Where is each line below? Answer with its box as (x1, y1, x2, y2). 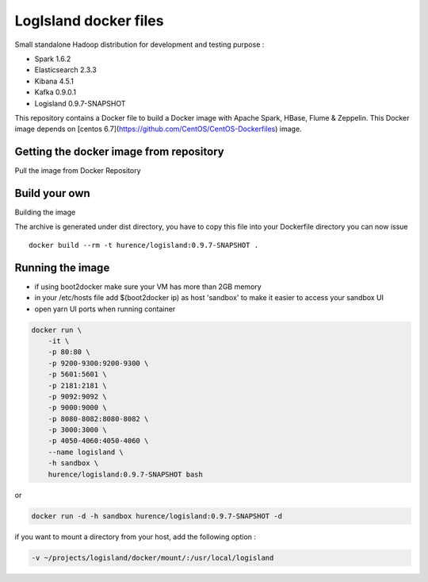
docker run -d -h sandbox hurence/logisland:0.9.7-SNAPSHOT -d (31, 511, 283, 520)
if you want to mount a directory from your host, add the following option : (14, 532, 257, 542)
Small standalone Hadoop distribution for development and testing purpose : (14, 40, 265, 49)
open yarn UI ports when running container (34, 304, 176, 314)
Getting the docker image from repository (14, 145, 225, 159)
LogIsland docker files (14, 12, 164, 29)
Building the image (14, 207, 76, 218)
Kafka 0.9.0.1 (34, 87, 77, 97)
